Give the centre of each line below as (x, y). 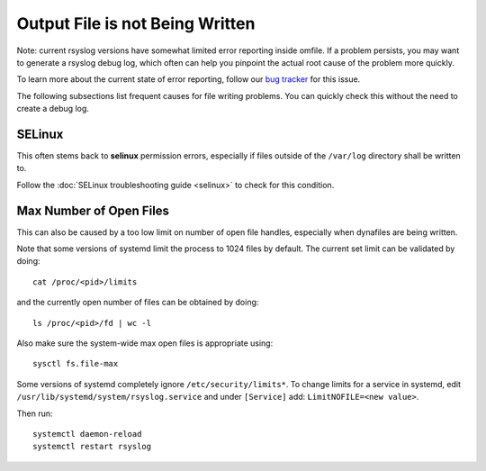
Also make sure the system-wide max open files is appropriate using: (145, 343)
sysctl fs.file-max (76, 364)
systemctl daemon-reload (87, 434)
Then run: (35, 413)
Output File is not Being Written (136, 23)
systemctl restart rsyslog (92, 447)
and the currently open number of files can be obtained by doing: (138, 303)
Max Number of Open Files (93, 210)
